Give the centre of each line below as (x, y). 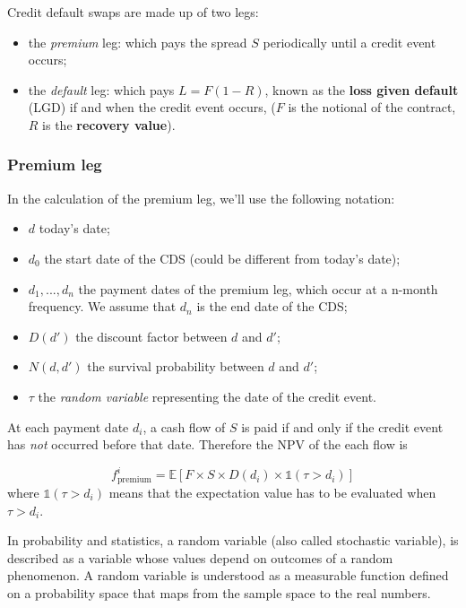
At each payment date (68, 426)
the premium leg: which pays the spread (138, 42)
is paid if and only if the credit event (342, 426)
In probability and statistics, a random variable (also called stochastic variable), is (233, 540)
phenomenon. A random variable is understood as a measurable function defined (228, 575)
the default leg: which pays (101, 89)
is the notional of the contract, (372, 107)
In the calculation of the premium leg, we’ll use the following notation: (201, 198)
